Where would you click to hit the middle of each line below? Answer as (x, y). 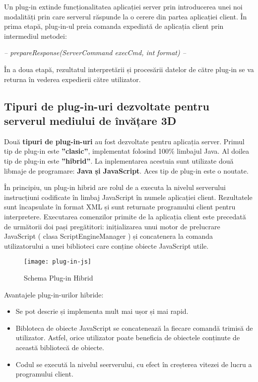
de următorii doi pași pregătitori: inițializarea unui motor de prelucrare (112, 226)
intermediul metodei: (35, 36)
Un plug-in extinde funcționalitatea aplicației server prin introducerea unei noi (123, 6)
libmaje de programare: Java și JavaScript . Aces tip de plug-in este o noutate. (126, 170)
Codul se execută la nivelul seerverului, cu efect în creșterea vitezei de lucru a (134, 364)
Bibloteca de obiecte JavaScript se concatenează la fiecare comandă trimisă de (134, 328)
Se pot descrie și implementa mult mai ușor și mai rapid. (102, 311)
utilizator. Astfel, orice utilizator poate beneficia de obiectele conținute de (128, 337)
